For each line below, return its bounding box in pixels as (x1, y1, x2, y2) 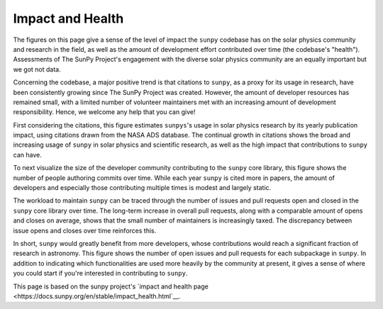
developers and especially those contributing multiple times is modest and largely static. (13, 184, 272, 192)
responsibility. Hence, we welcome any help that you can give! (13, 108, 196, 116)
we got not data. (13, 64, 61, 74)
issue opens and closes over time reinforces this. (13, 226, 157, 235)
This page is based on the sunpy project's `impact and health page (13, 282, 209, 291)
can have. (13, 150, 42, 159)
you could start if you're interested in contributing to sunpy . (13, 269, 188, 278)
